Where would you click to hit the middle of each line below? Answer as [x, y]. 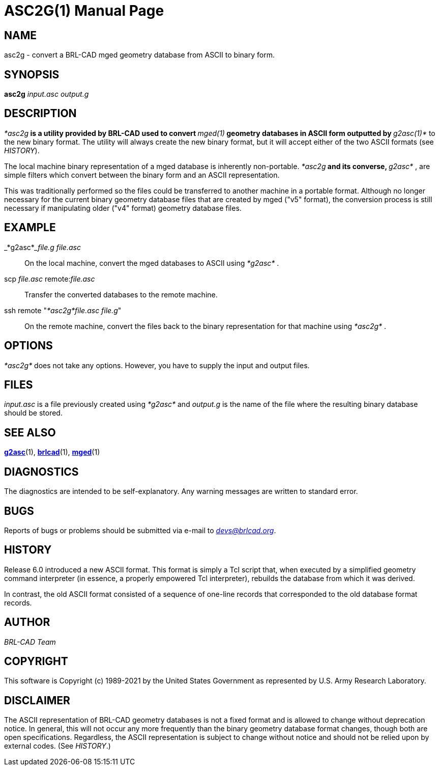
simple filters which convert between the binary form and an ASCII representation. [142, 175]
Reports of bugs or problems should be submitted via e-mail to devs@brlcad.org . [140, 530]
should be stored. [33, 413]
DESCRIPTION [40, 114]
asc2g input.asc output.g [47, 94]
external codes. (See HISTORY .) [57, 746]
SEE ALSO [30, 432]
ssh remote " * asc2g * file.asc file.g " [63, 310]
